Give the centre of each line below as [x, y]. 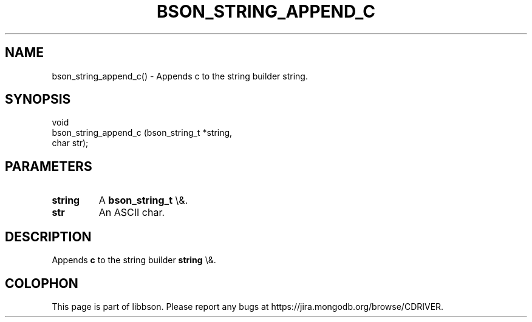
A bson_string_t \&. [143, 200]
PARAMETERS [49, 166]
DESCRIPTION [48, 236]
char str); [70, 143]
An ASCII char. [132, 213]
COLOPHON [42, 283]
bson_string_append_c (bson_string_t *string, [142, 133]
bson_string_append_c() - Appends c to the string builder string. [180, 76]
